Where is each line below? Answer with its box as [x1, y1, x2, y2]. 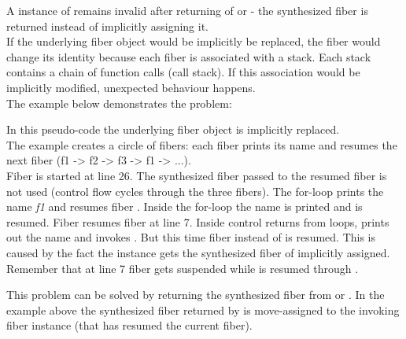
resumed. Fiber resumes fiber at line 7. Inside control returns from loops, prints [6, 213, 389, 230]
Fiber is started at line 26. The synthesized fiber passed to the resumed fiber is [6, 167, 387, 183]
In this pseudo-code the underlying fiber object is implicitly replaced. [6, 121, 340, 138]
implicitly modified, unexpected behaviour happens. [6, 79, 256, 95]
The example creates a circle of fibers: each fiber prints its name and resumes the [6, 136, 397, 153]
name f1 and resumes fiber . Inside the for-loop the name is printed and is [6, 198, 363, 215]
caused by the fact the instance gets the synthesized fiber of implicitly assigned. [6, 244, 390, 260]
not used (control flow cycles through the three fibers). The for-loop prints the [6, 182, 384, 199]
